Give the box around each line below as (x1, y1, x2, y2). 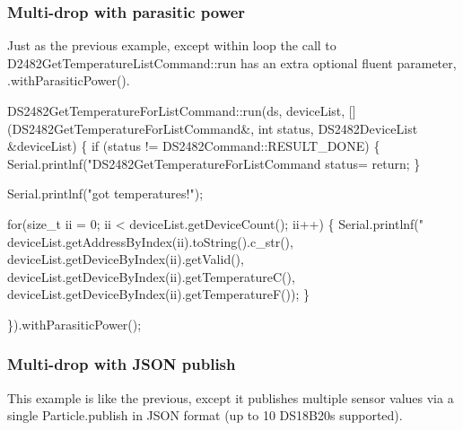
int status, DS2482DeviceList (258, 119, 418, 137)
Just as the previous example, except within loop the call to (7, 36, 336, 55)
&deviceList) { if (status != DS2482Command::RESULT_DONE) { (7, 136, 380, 155)
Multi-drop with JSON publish (7, 353, 236, 375)
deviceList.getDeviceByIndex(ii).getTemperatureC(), (7, 267, 295, 286)
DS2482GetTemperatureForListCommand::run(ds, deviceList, (7, 101, 345, 119)
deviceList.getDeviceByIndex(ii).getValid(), (7, 250, 244, 268)
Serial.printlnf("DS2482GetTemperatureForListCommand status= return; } (7, 154, 421, 172)
